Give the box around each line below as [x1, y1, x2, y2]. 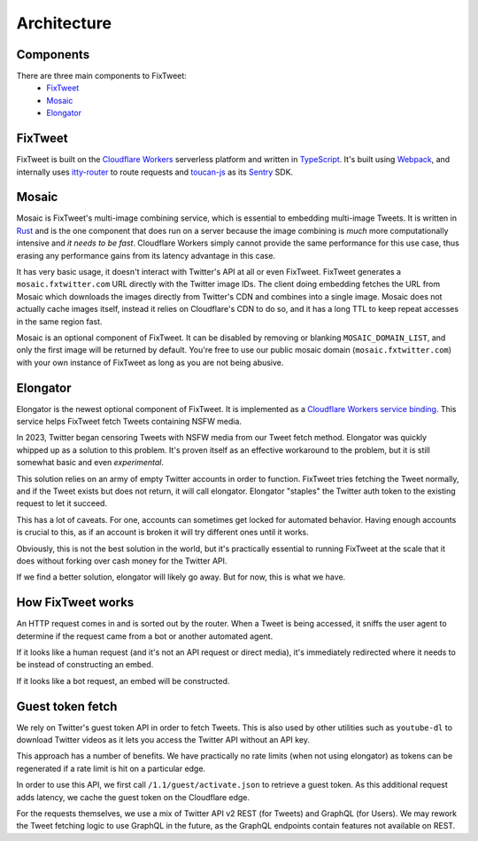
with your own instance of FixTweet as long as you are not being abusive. [16, 357, 284, 368]
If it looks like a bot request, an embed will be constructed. [16, 675, 230, 686]
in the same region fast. [16, 315, 103, 327]
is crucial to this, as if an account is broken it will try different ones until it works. [16, 527, 309, 538]
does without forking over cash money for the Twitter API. [16, 555, 227, 566]
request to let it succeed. [16, 498, 108, 509]
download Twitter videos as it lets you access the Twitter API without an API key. [16, 735, 310, 745]
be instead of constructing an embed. [16, 659, 154, 670]
